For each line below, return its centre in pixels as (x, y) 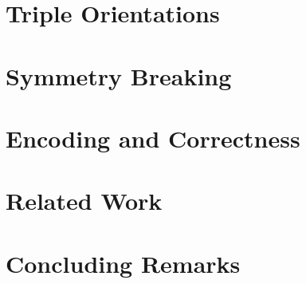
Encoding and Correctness (153, 138)
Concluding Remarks (123, 263)
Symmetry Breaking (119, 75)
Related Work (84, 201)
